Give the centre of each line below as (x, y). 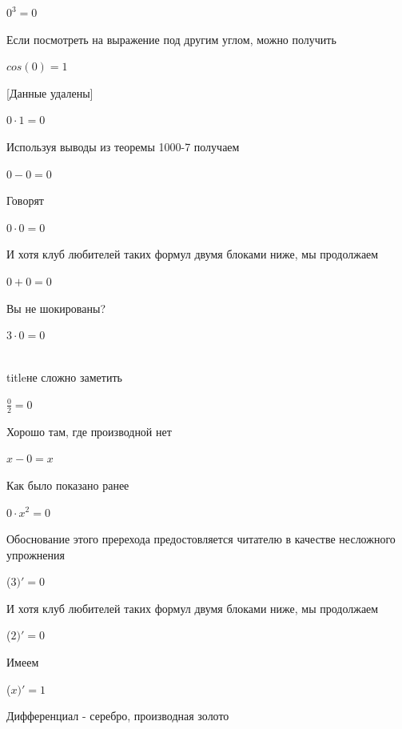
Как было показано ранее (68, 485)
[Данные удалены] (50, 92)
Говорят (25, 200)
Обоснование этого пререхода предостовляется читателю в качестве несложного (201, 539)
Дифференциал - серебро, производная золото (118, 716)
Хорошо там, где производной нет (89, 431)
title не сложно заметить (64, 377)
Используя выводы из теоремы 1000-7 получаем (123, 146)
